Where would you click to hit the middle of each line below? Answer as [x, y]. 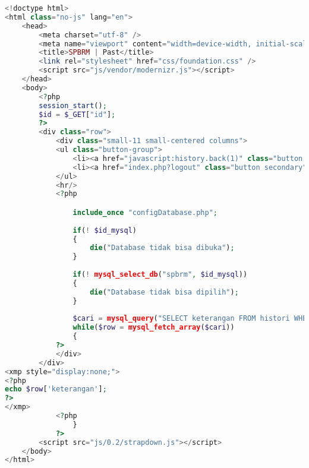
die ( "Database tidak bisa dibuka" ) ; [162, 248]
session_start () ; [73, 105]
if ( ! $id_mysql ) [105, 230]
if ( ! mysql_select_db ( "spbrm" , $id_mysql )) [160, 275]
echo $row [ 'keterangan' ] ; [56, 389]
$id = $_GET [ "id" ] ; [77, 114]
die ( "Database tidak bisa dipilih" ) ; [164, 292]
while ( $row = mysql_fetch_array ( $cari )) [154, 328]
